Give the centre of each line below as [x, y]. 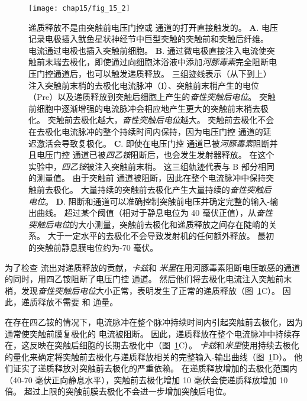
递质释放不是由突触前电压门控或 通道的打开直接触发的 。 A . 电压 [153, 27]
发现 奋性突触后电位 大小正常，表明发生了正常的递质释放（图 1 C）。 [151, 290]
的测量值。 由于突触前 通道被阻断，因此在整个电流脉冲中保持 [147, 178]
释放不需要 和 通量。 [78, 302]
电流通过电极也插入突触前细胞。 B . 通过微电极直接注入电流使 [148, 50]
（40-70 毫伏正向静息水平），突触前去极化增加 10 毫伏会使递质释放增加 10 [146, 379]
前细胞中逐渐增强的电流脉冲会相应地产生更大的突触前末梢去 [144, 108]
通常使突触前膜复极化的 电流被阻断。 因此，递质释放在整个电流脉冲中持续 [148, 333]
